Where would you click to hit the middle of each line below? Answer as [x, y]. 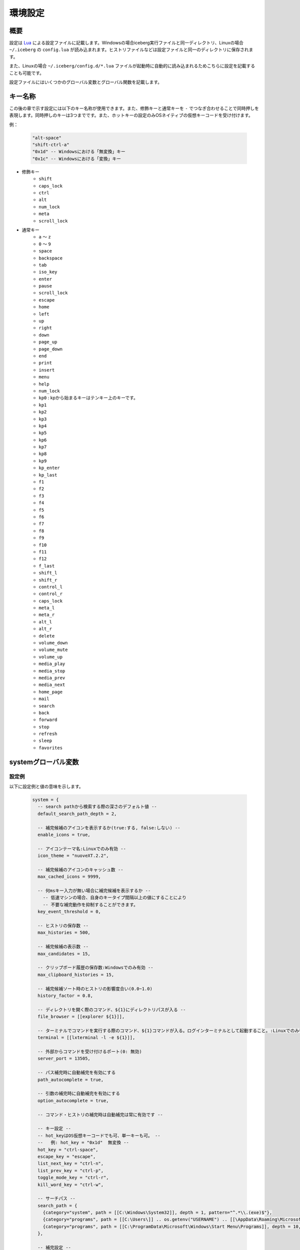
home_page [50, 692]
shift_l [48, 573]
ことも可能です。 [27, 73]
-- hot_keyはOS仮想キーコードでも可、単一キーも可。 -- [99, 1135]
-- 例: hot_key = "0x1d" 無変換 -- [83, 1143]
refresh [48, 734]
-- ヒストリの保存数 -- [63, 926]
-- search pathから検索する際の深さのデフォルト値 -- [97, 807]
